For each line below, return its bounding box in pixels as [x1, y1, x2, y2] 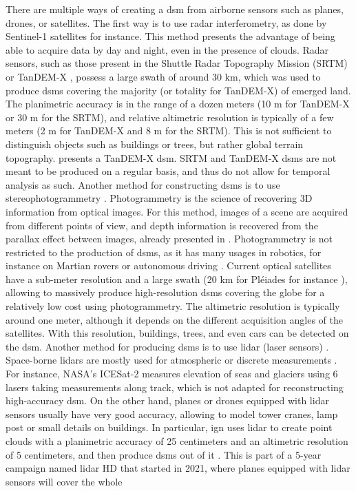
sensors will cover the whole [6, 474, 123, 488]
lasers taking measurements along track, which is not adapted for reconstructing [6, 379, 344, 394]
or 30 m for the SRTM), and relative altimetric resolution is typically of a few [6, 109, 334, 124]
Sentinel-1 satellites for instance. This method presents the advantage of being [6, 29, 335, 43]
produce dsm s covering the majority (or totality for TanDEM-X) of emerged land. [6, 83, 351, 97]
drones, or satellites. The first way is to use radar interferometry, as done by [6, 15, 327, 30]
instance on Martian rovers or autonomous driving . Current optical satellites [6, 258, 331, 273]
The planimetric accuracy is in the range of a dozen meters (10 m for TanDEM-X [6, 96, 350, 111]
